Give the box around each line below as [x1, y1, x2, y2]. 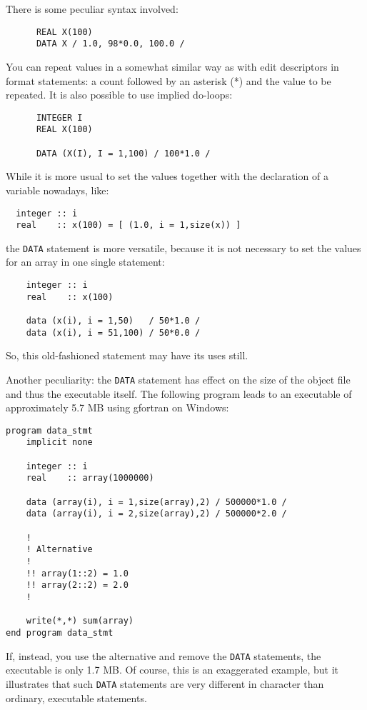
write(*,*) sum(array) [26, 616, 134, 626]
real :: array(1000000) [26, 473, 154, 484]
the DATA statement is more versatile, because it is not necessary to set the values [6, 240, 361, 255]
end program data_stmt [6, 627, 114, 638]
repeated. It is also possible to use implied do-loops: [6, 87, 233, 102]
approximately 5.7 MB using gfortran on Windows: [6, 400, 229, 415]
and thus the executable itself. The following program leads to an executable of [6, 386, 352, 401]
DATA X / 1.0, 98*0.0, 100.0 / [36, 39, 185, 49]
